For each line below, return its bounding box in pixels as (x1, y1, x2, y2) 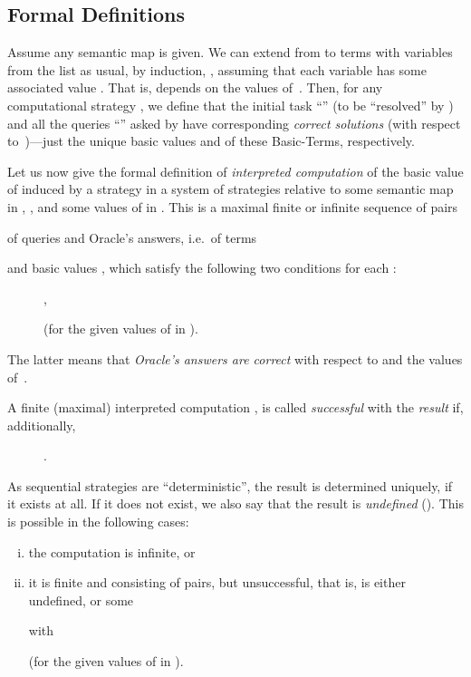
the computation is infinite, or (28, 542, 196, 561)
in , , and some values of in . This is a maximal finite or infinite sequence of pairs (7, 197, 458, 216)
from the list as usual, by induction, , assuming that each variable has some (7, 60, 427, 79)
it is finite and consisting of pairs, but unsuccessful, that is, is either (28, 573, 406, 592)
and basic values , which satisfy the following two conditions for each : (7, 258, 397, 277)
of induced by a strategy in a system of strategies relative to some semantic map (7, 179, 454, 198)
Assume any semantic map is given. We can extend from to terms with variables (7, 43, 453, 62)
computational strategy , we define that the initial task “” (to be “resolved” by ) (7, 95, 454, 114)
